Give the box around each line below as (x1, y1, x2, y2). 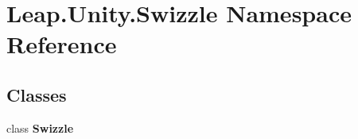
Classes (6, 82, 67, 106)
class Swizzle (6, 119, 74, 136)
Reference (6, 28, 117, 60)
